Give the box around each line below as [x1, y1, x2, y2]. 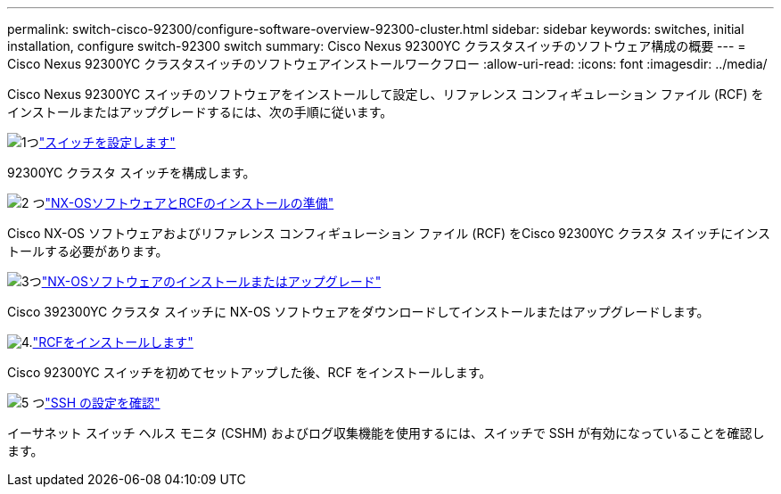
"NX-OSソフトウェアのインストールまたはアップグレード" [41, 274, 382, 289]
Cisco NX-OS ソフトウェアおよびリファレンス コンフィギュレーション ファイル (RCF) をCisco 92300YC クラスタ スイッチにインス [7, 226, 770, 241]
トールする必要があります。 [7, 243, 169, 259]
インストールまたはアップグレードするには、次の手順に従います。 [7, 104, 393, 119]
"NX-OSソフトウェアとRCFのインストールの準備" [45, 195, 334, 210]
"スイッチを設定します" [38, 135, 176, 150]
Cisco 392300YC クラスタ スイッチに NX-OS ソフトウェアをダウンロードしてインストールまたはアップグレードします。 [7, 304, 710, 319]
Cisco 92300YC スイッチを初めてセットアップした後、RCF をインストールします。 [7, 365, 492, 380]
